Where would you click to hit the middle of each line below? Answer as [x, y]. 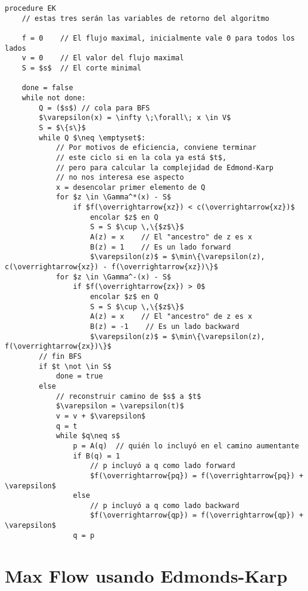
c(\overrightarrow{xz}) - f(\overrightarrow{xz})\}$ [111, 267]
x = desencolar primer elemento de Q [130, 187]
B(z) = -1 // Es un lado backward [165, 327]
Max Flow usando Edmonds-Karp [146, 575]
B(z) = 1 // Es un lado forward [161, 247]
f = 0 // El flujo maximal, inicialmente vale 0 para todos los [158, 38]
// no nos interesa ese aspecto [120, 178]
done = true [79, 376]
